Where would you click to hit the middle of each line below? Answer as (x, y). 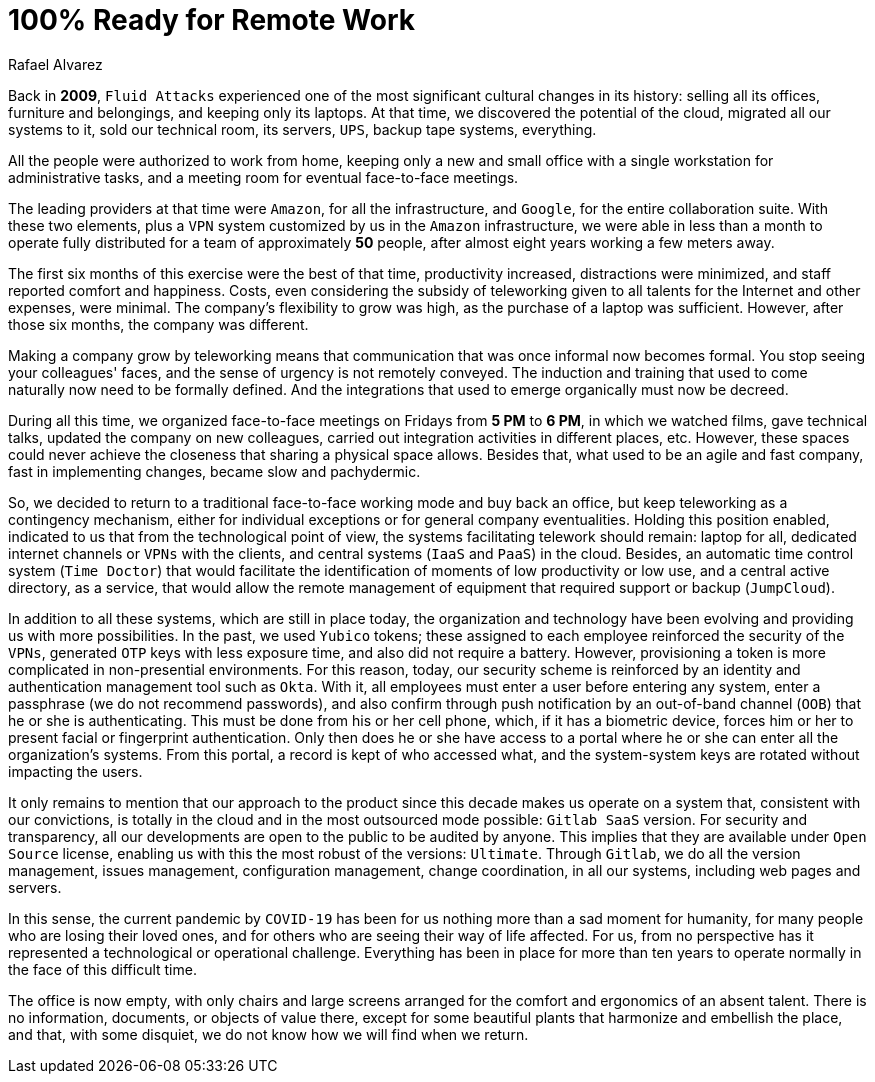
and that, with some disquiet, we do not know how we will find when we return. (268, 1034)
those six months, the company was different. (158, 324)
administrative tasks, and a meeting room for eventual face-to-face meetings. (263, 177)
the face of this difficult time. (102, 969)
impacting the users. (75, 771)
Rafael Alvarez (55, 64)
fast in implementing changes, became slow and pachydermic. (214, 471)
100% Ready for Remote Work (211, 20)
